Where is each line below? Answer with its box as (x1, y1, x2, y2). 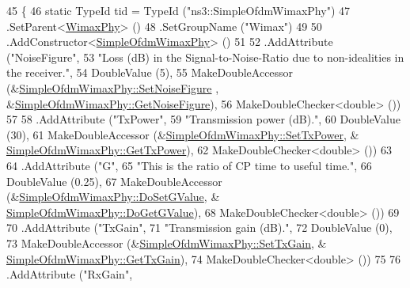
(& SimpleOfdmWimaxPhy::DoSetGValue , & (6, 188, 220, 205)
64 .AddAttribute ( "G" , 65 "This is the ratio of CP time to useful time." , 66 (6, 157, 372, 173)
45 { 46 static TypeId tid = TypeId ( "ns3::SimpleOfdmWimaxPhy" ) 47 (6, 2, 350, 18)
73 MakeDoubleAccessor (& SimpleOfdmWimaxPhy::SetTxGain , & (6, 234, 327, 251)
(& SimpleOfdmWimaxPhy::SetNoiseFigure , (6, 79, 219, 96)
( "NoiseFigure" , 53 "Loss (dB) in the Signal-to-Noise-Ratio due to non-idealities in (6, 48, 404, 65)
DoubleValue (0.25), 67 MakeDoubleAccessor (6, 172, 222, 189)
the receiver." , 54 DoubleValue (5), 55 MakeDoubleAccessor (6, 64, 294, 81)
